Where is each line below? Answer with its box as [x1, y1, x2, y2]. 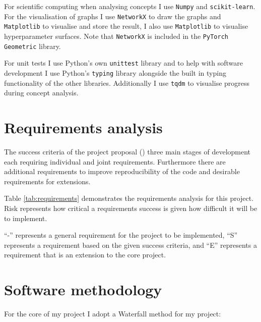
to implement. [4, 212, 47, 223]
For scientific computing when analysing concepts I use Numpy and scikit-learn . [4, 1, 255, 11]
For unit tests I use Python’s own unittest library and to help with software [4, 58, 243, 68]
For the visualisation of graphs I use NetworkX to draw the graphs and [4, 11, 221, 21]
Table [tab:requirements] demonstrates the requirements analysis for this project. [4, 193, 254, 203]
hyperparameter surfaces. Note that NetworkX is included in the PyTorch [4, 30, 228, 41]
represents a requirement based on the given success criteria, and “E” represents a [4, 239, 257, 250]
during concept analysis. [4, 87, 79, 98]
